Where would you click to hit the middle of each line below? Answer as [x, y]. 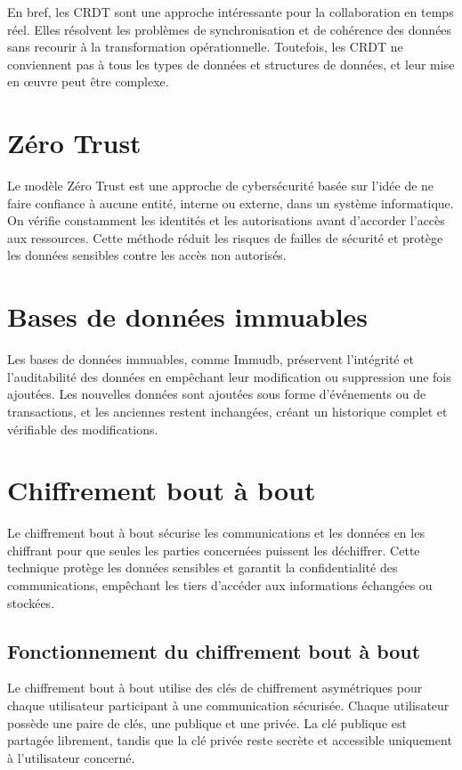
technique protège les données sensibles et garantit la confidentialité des [203, 567]
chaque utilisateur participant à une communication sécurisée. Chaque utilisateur [228, 705]
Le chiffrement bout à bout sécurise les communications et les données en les [216, 533]
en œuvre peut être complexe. [88, 81]
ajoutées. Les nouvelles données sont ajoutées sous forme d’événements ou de [217, 394]
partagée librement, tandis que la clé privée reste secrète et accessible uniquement [230, 740]
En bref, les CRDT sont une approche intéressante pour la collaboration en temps [231, 12]
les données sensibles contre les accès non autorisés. [147, 255]
